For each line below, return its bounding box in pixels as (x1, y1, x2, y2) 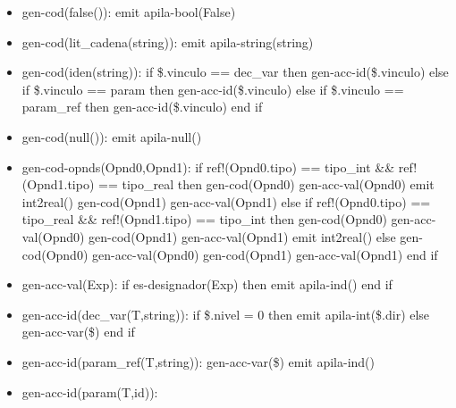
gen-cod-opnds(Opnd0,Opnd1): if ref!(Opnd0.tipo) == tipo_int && (21, 157, 395, 176)
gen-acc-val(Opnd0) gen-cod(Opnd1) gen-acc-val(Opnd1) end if (91, 245, 438, 263)
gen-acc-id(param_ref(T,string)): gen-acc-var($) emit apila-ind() (21, 352, 375, 371)
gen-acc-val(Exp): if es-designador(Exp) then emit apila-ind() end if (21, 275, 393, 294)
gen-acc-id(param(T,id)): (21, 382, 158, 401)
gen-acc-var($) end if (21, 322, 135, 341)
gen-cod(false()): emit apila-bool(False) (21, 3, 236, 21)
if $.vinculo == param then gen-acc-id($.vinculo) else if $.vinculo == (21, 79, 404, 98)
